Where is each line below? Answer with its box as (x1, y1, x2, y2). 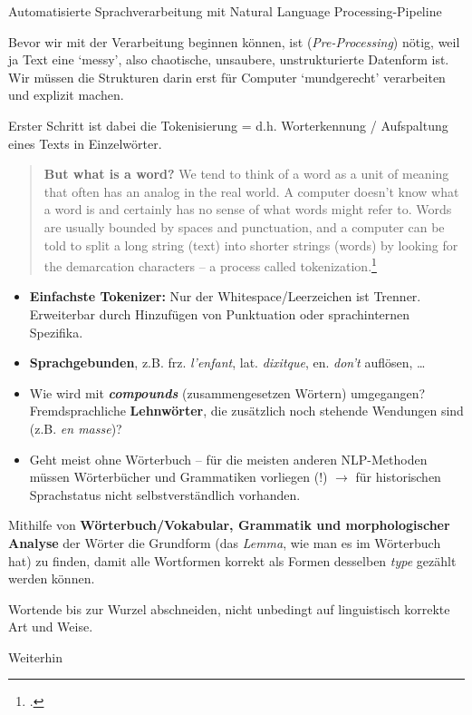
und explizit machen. (8, 85, 124, 104)
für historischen (355, 467, 441, 486)
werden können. (8, 569, 95, 588)
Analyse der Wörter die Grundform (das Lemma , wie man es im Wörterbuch (8, 533, 441, 552)
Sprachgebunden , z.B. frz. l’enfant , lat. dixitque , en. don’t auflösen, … (29, 353, 426, 372)
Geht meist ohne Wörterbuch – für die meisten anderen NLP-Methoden (29, 449, 428, 468)
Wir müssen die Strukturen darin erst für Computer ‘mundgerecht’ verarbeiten (8, 67, 446, 86)
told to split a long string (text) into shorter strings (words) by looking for (43, 235, 458, 254)
